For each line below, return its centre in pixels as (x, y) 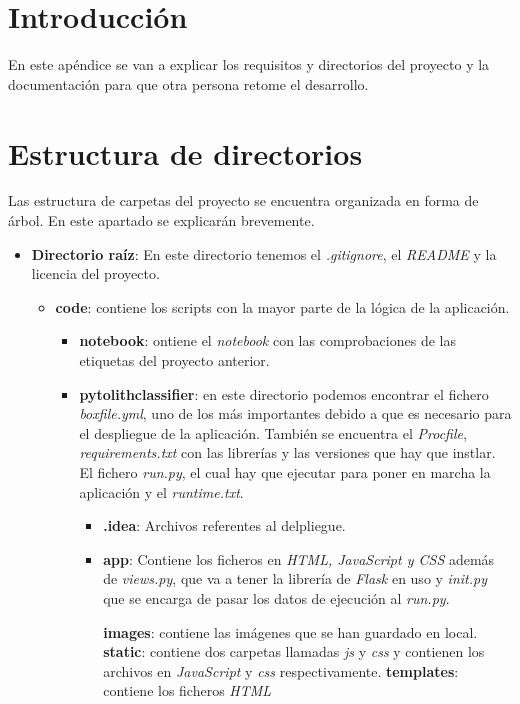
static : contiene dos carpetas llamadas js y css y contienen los (294, 651)
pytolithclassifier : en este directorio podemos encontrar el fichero (284, 393)
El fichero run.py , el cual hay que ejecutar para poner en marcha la (285, 471)
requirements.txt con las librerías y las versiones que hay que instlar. (287, 452)
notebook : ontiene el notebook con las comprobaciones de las (267, 340)
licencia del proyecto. (95, 273)
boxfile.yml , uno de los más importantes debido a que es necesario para (295, 413)
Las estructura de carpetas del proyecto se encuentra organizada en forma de (243, 200)
